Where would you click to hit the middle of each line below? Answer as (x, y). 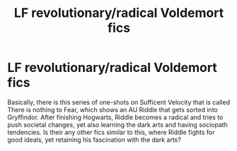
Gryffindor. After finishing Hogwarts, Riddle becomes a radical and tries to (115, 117)
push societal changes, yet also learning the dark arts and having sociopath (118, 124)
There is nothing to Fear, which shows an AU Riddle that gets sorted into (112, 109)
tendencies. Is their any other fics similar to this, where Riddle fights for (111, 132)
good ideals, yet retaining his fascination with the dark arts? (94, 140)
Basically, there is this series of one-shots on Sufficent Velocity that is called (119, 102)
